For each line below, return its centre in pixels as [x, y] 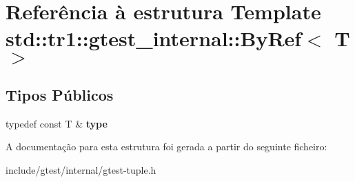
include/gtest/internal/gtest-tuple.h [81, 169]
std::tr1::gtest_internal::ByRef [154, 38]
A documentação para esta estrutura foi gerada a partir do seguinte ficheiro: [166, 146]
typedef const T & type [57, 123]
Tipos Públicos [60, 94]
